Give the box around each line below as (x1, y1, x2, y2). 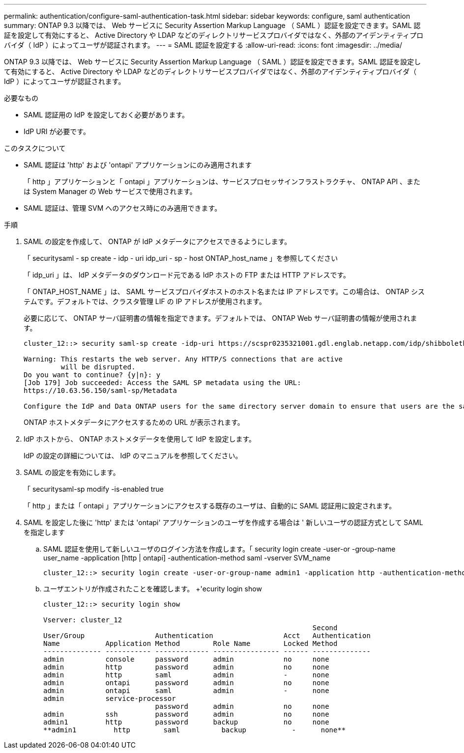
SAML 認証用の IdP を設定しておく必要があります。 (24, 111, 189, 119)
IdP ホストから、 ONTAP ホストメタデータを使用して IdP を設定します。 (24, 435, 256, 443)
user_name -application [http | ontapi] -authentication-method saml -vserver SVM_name (43, 554, 331, 562)
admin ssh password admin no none (43, 710, 329, 718)
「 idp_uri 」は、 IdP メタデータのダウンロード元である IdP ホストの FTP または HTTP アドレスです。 (24, 271, 350, 279)
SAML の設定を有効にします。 (24, 468, 120, 476)
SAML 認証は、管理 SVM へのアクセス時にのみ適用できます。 (24, 204, 222, 212)
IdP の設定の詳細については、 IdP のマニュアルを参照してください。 (24, 451, 242, 460)
